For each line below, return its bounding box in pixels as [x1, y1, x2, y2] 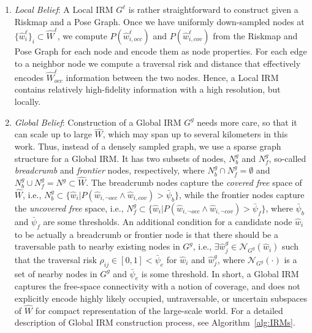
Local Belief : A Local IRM [14, 3, 113, 15]
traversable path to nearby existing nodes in [14, 240, 180, 253]
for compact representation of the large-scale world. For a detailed [35, 304, 283, 316]
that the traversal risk [14, 253, 97, 266]
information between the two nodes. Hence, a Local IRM [66, 71, 279, 83]
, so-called [268, 151, 306, 164]
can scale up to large [14, 128, 92, 140]
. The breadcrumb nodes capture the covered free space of [86, 176, 302, 188]
